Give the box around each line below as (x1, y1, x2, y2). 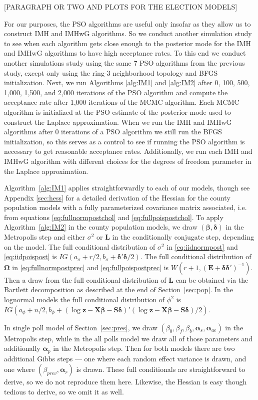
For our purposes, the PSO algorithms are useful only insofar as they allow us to (4, 18, 251, 29)
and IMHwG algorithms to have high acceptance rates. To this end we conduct (4, 48, 246, 58)
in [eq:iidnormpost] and (166, 241, 238, 252)
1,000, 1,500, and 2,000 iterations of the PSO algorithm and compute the (4, 87, 228, 97)
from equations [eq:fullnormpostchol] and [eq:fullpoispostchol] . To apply (4, 212, 223, 222)
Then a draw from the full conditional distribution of (4, 274, 166, 285)
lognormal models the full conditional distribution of (4, 294, 165, 305)
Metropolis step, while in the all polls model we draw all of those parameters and (4, 333, 253, 343)
